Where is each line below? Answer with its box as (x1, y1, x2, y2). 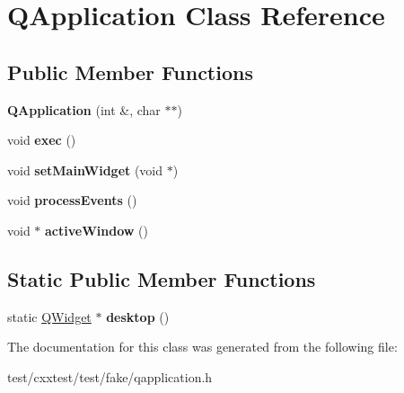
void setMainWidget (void (7, 160, 163, 179)
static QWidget (7, 307, 92, 326)
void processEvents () (7, 191, 137, 210)
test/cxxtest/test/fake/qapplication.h (7, 367, 213, 386)
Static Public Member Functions (7, 264, 316, 292)
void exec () (7, 130, 76, 149)
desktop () (106, 307, 170, 326)
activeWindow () (45, 220, 148, 239)
